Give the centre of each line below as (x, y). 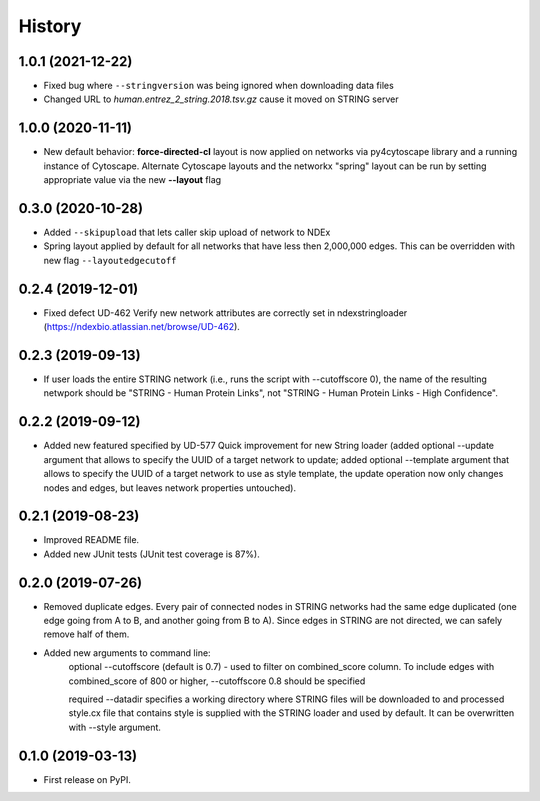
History (50, 26)
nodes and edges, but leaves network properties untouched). (170, 487)
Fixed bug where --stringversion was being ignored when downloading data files (218, 86)
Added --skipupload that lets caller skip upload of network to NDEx (187, 232)
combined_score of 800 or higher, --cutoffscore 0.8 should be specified (217, 681)
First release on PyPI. (87, 779)
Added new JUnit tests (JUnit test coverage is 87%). (151, 554)
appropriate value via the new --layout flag (132, 180)
